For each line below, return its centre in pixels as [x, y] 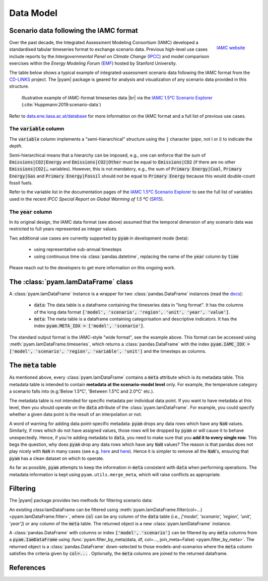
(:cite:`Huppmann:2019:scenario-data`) [61, 105]
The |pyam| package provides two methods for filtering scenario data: [81, 500]
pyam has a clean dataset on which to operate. [57, 458]
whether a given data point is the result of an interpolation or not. [76, 415]
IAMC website [231, 48]
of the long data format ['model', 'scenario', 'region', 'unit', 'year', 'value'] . [132, 312]
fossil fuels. [21, 183]
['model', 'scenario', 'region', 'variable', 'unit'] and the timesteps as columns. [108, 351]
